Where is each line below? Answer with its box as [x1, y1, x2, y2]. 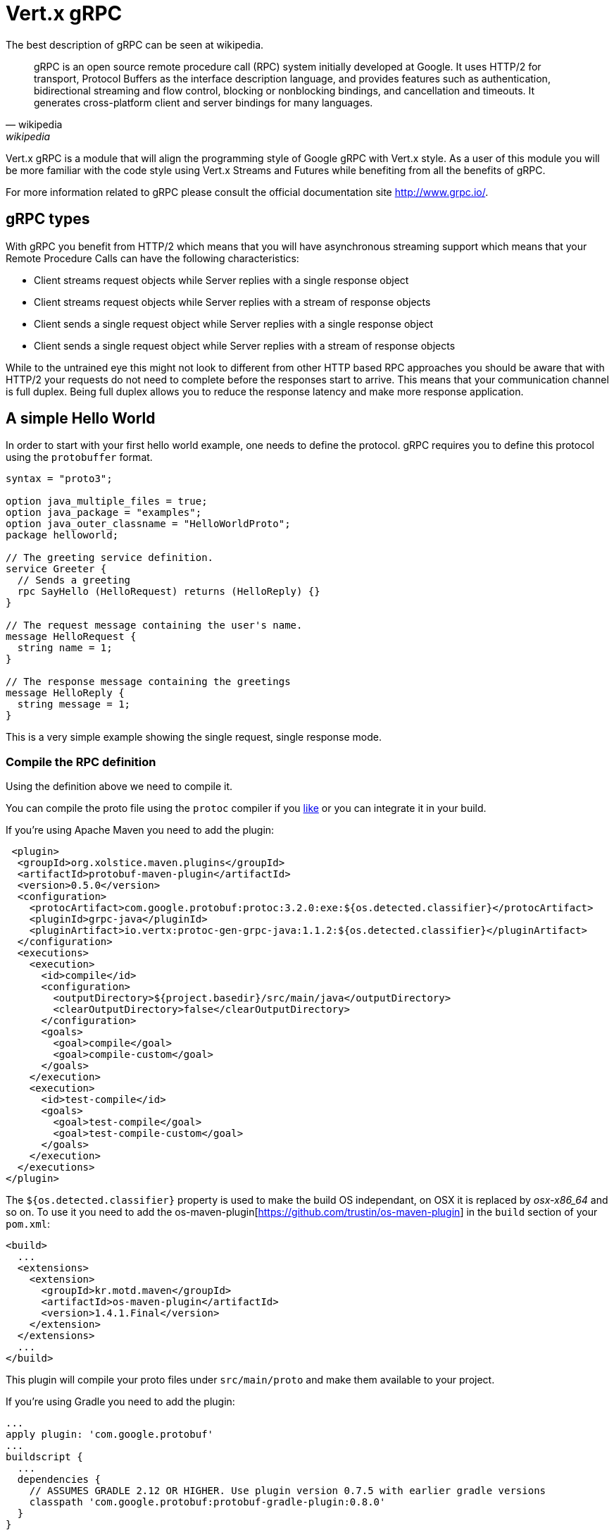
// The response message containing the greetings [6, 676, 291, 688]
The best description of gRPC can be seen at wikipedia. [6, 38, 264, 51]
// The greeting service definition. [6, 552, 214, 564]
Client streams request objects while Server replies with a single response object [34, 273, 409, 286]
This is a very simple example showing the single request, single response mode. [6, 731, 382, 744]
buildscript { [6, 1451, 83, 1463]
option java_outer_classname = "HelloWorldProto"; [6, 518, 291, 530]
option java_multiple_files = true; [6, 495, 208, 507]
